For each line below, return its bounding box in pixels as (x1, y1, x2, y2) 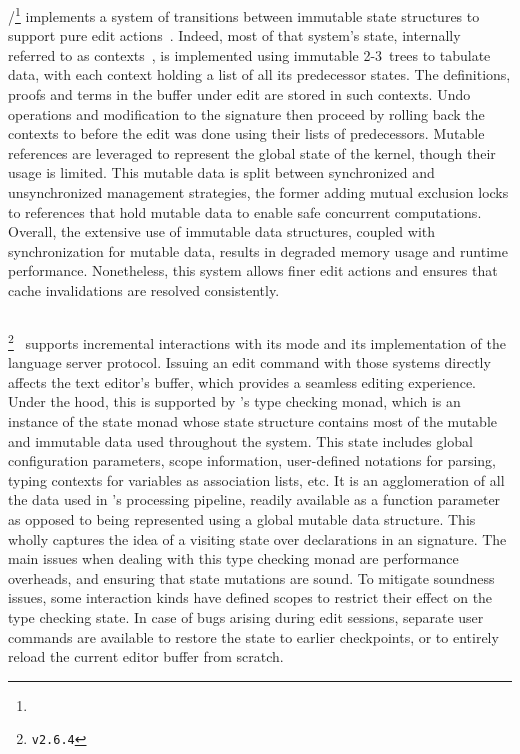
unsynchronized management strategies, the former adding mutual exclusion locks (8, 182, 509, 202)
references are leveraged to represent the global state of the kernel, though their (8, 142, 496, 163)
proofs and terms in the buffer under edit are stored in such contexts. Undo (8, 84, 471, 105)
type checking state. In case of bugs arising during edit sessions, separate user (8, 606, 484, 627)
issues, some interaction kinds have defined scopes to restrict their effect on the (8, 587, 493, 608)
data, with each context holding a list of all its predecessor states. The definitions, (8, 64, 511, 85)
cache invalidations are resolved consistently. (8, 279, 280, 300)
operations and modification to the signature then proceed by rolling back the (8, 103, 485, 124)
